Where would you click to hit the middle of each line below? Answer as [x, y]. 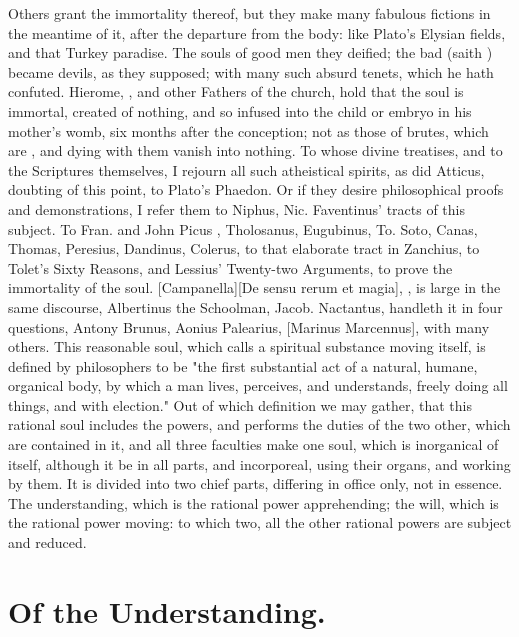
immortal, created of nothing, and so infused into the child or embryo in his [240, 110]
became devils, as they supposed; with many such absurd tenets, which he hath [251, 71]
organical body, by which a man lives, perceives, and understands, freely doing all [258, 385]
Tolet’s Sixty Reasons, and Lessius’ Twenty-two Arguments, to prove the [230, 267]
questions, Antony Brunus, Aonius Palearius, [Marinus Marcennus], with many [249, 326]
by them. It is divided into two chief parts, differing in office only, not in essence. [255, 483]
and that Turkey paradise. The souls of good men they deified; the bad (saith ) [250, 52]
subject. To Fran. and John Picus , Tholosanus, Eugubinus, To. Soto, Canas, [243, 228]
